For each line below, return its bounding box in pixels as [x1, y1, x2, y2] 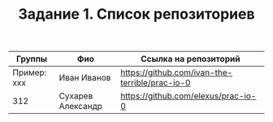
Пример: [12, 67, 47, 78]
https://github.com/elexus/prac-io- [120, 90, 257, 102]
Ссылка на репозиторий [141, 54, 240, 65]
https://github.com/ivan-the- [120, 67, 233, 78]
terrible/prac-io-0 [120, 77, 191, 89]
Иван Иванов [58, 72, 111, 84]
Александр [58, 101, 103, 112]
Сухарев [58, 90, 93, 102]
